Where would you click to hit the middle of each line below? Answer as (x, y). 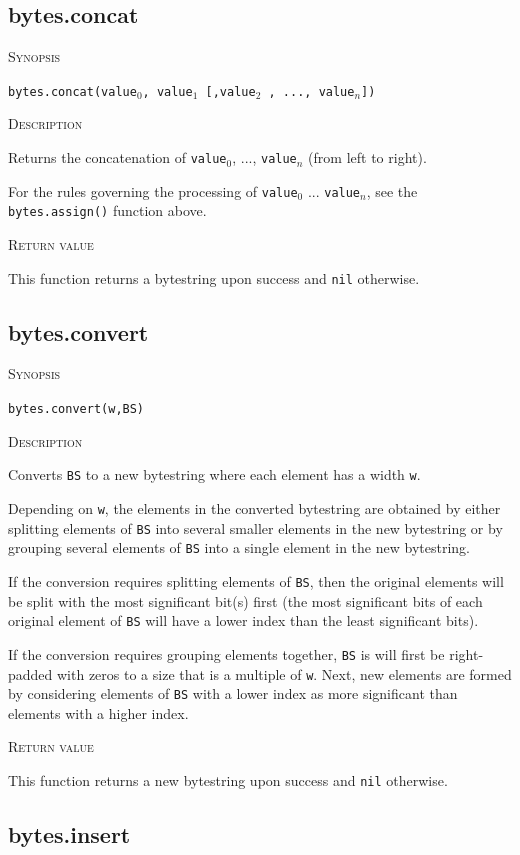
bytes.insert (69, 834)
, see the (392, 190)
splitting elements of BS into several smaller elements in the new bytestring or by (255, 527)
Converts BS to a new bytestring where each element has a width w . (214, 474)
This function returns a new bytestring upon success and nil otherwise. (228, 780)
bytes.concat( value (72, 91)
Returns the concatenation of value (117, 157)
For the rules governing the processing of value (153, 190)
